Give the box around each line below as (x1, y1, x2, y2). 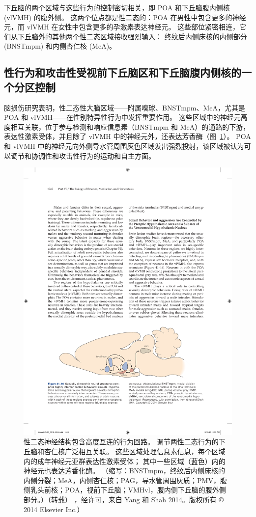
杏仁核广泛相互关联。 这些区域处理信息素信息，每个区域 (44, 446, 226, 457)
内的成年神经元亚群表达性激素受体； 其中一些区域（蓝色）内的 (24, 456, 226, 466)
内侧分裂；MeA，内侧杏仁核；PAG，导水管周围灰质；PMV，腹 (24, 475, 227, 485)
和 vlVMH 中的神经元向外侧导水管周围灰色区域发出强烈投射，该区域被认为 (4, 140, 244, 151)
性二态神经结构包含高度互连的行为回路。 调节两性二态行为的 (24, 436, 219, 447)
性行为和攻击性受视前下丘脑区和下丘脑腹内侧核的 (4, 65, 241, 80)
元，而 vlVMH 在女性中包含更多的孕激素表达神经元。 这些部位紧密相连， (4, 22, 240, 32)
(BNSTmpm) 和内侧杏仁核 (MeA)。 (4, 41, 116, 51)
